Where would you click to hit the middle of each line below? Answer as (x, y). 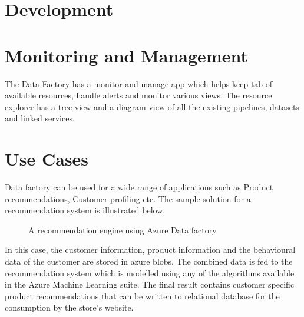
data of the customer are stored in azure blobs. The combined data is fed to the (149, 261)
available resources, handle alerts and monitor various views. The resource (138, 95)
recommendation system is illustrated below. (85, 210)
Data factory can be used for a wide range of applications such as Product (139, 187)
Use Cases (47, 159)
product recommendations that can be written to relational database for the (142, 295)
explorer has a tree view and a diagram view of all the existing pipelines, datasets (152, 106)
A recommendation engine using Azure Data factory (123, 230)
